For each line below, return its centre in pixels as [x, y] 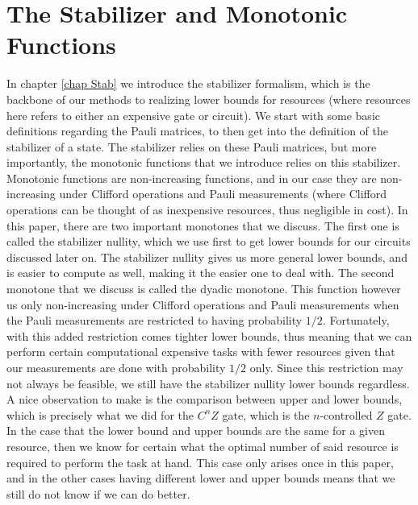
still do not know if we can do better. [98, 493]
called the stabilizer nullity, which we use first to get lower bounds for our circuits [209, 241]
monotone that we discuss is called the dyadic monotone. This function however [204, 289]
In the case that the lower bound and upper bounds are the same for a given [196, 430]
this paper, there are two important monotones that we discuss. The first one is [203, 225]
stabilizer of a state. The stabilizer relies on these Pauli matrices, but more [192, 146]
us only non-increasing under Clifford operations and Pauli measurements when [203, 304]
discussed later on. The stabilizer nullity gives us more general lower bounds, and [207, 257]
